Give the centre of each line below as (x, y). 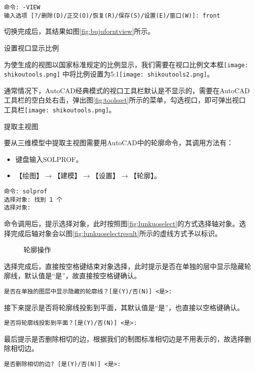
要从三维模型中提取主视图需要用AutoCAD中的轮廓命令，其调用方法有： (119, 143)
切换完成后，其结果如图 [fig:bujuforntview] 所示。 (79, 31)
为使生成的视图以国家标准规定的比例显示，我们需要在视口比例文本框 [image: (126, 64)
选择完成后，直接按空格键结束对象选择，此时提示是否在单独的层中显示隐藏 (124, 266)
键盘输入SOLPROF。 (49, 159)
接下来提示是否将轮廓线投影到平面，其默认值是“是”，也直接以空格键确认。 (124, 307)
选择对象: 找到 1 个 (33, 199)
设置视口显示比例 (31, 47)
